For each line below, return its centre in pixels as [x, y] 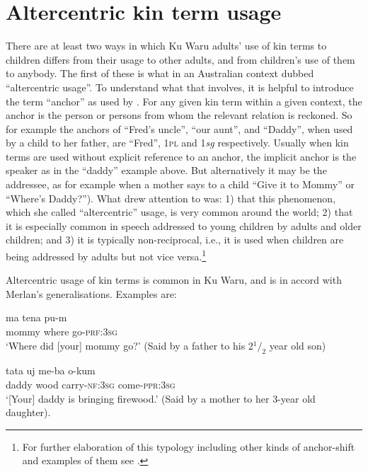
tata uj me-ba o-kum [51, 370]
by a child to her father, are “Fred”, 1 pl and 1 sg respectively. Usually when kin [177, 143]
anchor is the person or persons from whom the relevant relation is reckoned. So [179, 115]
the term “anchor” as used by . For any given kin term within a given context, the [184, 101]
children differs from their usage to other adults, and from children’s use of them [180, 59]
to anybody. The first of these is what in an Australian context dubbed [160, 73]
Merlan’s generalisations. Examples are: [91, 293]
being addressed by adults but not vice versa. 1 [106, 255]
